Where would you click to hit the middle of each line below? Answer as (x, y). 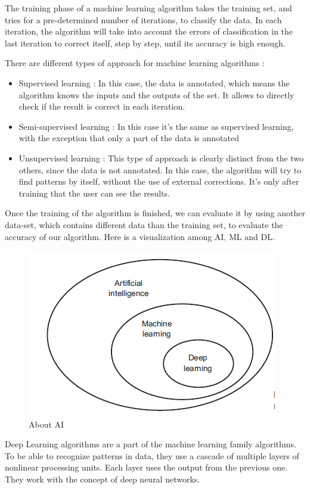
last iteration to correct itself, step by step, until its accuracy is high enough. (145, 43)
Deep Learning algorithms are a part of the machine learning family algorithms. (151, 444)
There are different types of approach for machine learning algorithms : (135, 63)
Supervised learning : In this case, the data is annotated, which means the (154, 82)
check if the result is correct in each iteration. (102, 106)
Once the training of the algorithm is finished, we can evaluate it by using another (155, 213)
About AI (46, 424)
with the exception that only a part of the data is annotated (129, 138)
